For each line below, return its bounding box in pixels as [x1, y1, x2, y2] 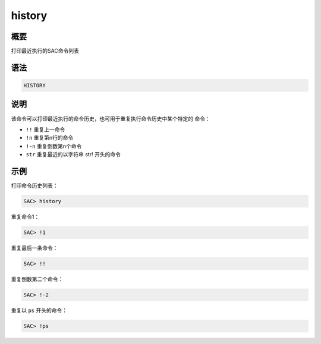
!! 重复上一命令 [26, 125, 65, 133]
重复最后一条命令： [11, 244, 58, 251]
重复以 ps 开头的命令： [11, 307, 68, 314]
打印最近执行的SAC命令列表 [11, 48, 80, 55]
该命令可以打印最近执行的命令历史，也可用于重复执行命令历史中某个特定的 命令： [11, 115, 210, 122]
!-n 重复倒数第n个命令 [26, 143, 82, 150]
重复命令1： [11, 213, 40, 220]
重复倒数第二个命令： [11, 275, 64, 282]
